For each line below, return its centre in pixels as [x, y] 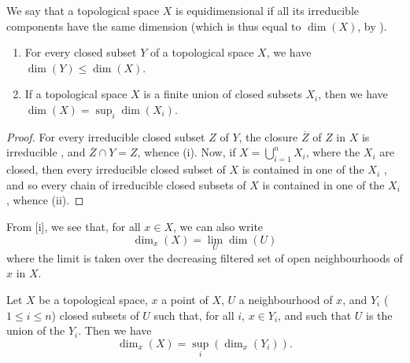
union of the [36, 330]
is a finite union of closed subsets [223, 94]
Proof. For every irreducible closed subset [106, 136]
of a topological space [202, 52]
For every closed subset [81, 52]
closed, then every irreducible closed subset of [116, 169]
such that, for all [194, 315]
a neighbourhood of [286, 299]
